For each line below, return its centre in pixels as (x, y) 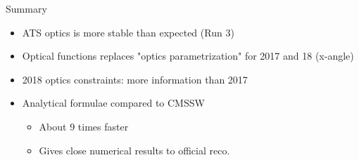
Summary (26, 8)
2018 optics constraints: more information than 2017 (135, 79)
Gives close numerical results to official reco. (134, 150)
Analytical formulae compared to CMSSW (113, 103)
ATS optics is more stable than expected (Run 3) (128, 32)
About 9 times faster (84, 126)
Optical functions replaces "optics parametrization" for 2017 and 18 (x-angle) (188, 56)
